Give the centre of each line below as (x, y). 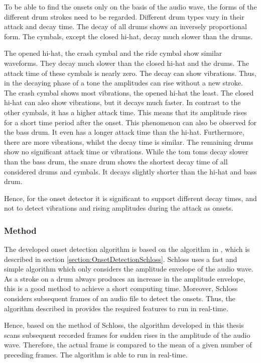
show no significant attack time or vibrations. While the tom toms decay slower (126, 152)
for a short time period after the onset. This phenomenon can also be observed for (130, 122)
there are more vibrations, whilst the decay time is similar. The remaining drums (129, 142)
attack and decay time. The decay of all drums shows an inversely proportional (125, 26)
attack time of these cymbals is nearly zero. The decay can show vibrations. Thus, (130, 73)
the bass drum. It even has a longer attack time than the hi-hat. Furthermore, (124, 132)
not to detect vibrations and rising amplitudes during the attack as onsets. (119, 208)
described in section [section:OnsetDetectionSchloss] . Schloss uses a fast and (121, 259)
